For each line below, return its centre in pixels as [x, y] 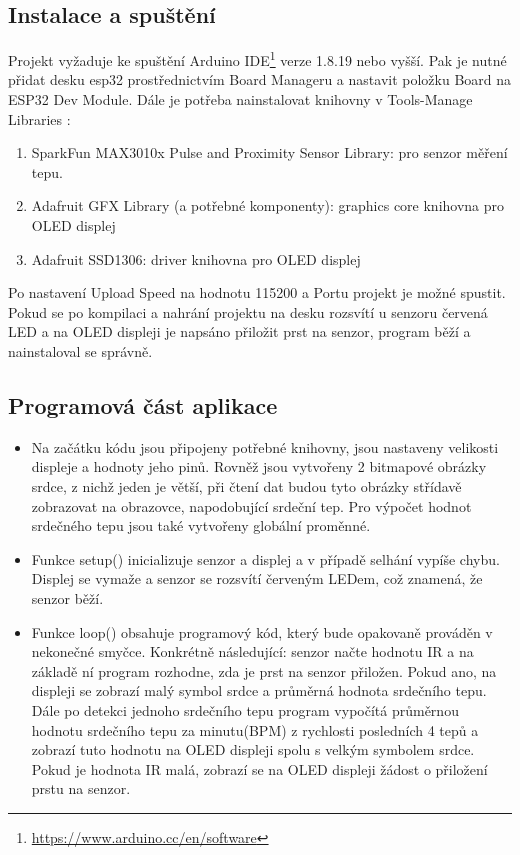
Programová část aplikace [143, 404]
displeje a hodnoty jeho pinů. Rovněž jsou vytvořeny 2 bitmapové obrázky [259, 466]
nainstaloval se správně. [80, 350]
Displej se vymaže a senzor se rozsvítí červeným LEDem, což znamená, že [257, 578]
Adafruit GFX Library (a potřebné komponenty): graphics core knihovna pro [268, 205]
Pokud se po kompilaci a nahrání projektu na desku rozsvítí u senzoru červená [248, 311]
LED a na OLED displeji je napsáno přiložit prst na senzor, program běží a [239, 331]
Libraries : [39, 118]
